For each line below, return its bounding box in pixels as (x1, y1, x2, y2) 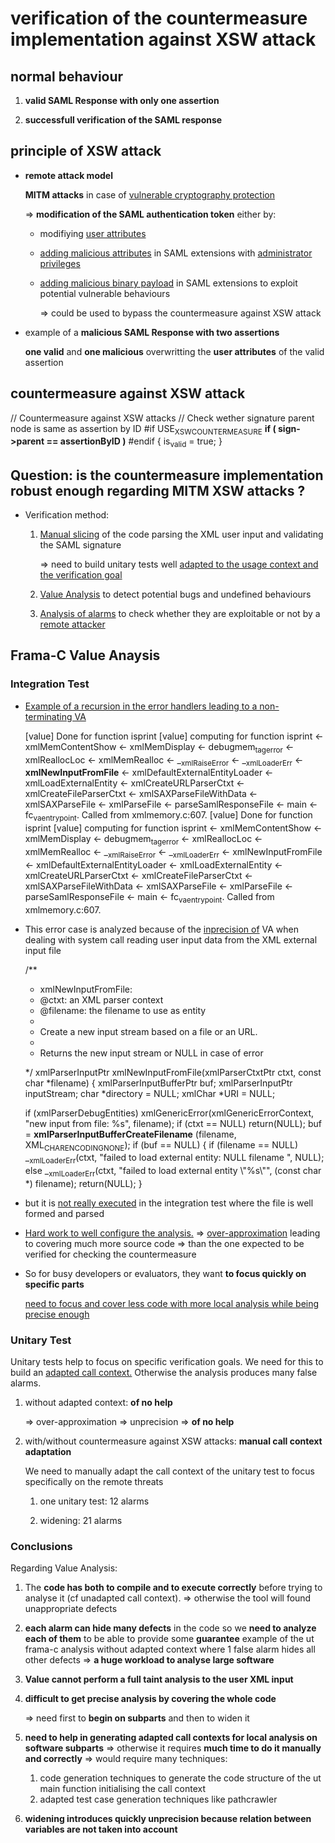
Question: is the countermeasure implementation (10, 467, 324, 484)
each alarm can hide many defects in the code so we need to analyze (24, 1622, 317, 1634)
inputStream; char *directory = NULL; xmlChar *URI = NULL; (24, 1087, 276, 1099)
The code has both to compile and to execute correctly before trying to (24, 1582, 323, 1594)
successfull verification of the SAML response (24, 114, 223, 126)
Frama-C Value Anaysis (10, 647, 161, 664)
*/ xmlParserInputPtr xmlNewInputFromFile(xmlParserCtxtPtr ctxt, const (24, 1066, 322, 1078)
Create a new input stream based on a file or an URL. (39, 1025, 258, 1037)
